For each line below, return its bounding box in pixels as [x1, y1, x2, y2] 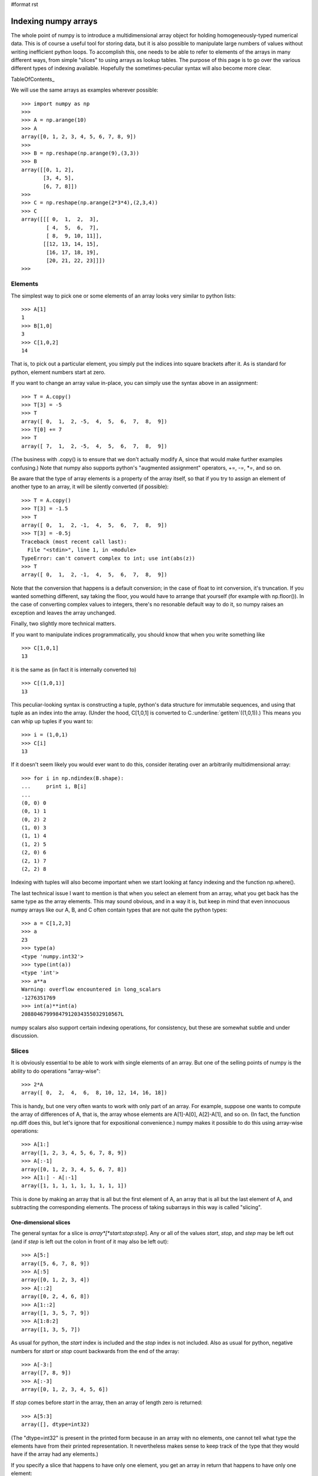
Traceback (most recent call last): [21, 538, 127, 545]
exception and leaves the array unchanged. [11, 609, 116, 616]
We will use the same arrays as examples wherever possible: [11, 86, 158, 94]
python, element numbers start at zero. [11, 368, 106, 375]
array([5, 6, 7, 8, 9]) [21, 1260, 90, 1266]
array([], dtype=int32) [21, 1421, 90, 1428]
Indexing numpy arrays [11, 16, 98, 26]
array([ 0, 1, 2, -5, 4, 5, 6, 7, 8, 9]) [21, 418, 168, 424]
